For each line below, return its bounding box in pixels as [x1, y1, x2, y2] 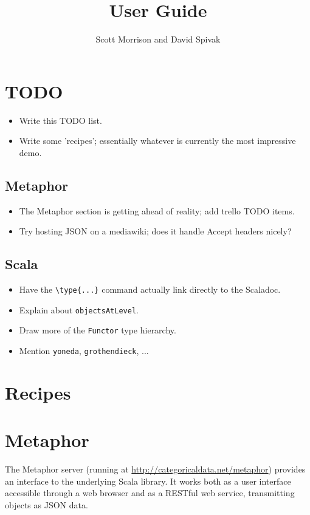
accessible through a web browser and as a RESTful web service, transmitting [5, 486, 295, 499]
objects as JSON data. [5, 498, 88, 511]
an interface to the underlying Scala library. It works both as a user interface [5, 474, 291, 487]
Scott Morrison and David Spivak [95, 33, 221, 46]
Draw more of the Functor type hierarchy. [19, 324, 176, 336]
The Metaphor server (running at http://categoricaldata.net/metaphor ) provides [5, 463, 306, 476]
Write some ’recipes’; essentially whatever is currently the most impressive [19, 134, 296, 147]
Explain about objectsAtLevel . [19, 303, 139, 316]
